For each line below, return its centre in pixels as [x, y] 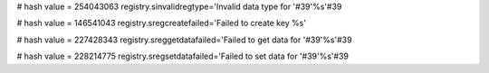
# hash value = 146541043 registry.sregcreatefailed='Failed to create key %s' [162, 23]
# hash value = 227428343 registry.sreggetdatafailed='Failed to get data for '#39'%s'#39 [184, 40]
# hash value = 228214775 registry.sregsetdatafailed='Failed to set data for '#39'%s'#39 [182, 56]
